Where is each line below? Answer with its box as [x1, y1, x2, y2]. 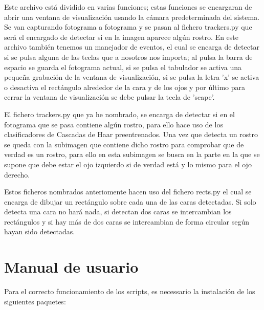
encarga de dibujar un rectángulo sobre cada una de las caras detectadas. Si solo [4, 196, 256, 207]
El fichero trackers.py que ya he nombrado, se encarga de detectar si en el [4, 108, 235, 119]
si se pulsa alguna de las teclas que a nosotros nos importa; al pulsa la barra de [4, 51, 253, 62]
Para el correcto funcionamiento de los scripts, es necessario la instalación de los [4, 286, 255, 297]
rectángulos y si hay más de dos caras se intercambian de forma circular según [4, 216, 250, 227]
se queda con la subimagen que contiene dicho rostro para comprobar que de [4, 139, 244, 149]
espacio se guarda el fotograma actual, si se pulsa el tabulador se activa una [4, 61, 242, 72]
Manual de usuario [4, 256, 139, 277]
